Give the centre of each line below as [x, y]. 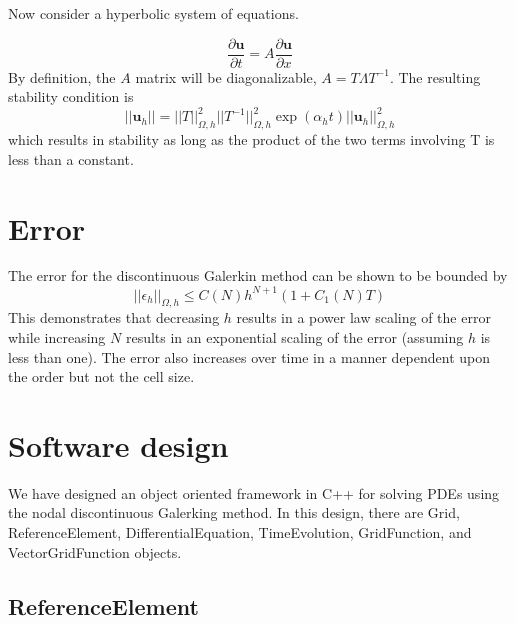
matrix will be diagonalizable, [226, 76]
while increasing [57, 336]
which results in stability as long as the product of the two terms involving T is [251, 139]
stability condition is [71, 96]
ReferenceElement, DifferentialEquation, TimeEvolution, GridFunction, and [240, 532]
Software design [118, 444]
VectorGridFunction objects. [95, 551]
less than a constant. [71, 158]
